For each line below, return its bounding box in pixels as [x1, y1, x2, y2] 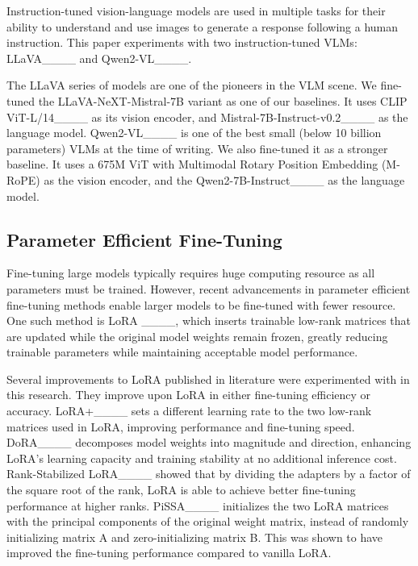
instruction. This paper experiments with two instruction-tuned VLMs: [6, 34, 357, 51]
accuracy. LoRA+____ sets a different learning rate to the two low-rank [6, 402, 372, 419]
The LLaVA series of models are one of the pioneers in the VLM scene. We [6, 77, 377, 94]
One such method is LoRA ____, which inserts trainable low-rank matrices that [6, 312, 412, 329]
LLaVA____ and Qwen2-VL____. [6, 49, 192, 66]
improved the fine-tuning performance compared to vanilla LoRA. [6, 544, 332, 561]
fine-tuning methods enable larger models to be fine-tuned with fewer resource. [6, 296, 396, 313]
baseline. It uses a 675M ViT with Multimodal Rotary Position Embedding [6, 156, 378, 173]
